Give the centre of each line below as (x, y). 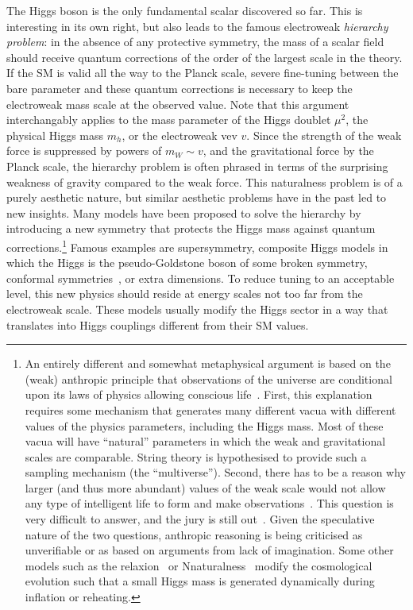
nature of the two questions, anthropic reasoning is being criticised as (194, 534)
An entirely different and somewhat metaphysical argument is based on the (208, 363)
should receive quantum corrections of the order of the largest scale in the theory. (205, 57)
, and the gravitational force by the (288, 151)
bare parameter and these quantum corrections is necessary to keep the (179, 88)
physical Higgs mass (55, 135)
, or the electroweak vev (179, 135)
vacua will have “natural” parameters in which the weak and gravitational (205, 441)
